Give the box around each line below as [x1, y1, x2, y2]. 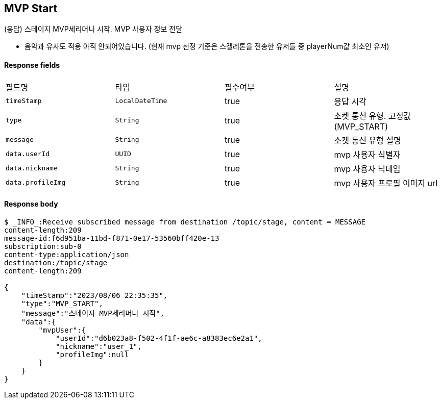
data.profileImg [6, 179, 66, 187]
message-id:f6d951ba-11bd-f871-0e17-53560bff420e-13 [4, 234, 219, 242]
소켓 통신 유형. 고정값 [334, 110, 411, 121]
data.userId [6, 150, 50, 158]
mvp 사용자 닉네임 [334, 163, 401, 174]
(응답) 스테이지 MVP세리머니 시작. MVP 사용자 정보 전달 [4, 24, 183, 34]
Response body [4, 199, 58, 209]
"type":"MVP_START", [21, 299, 103, 308]
